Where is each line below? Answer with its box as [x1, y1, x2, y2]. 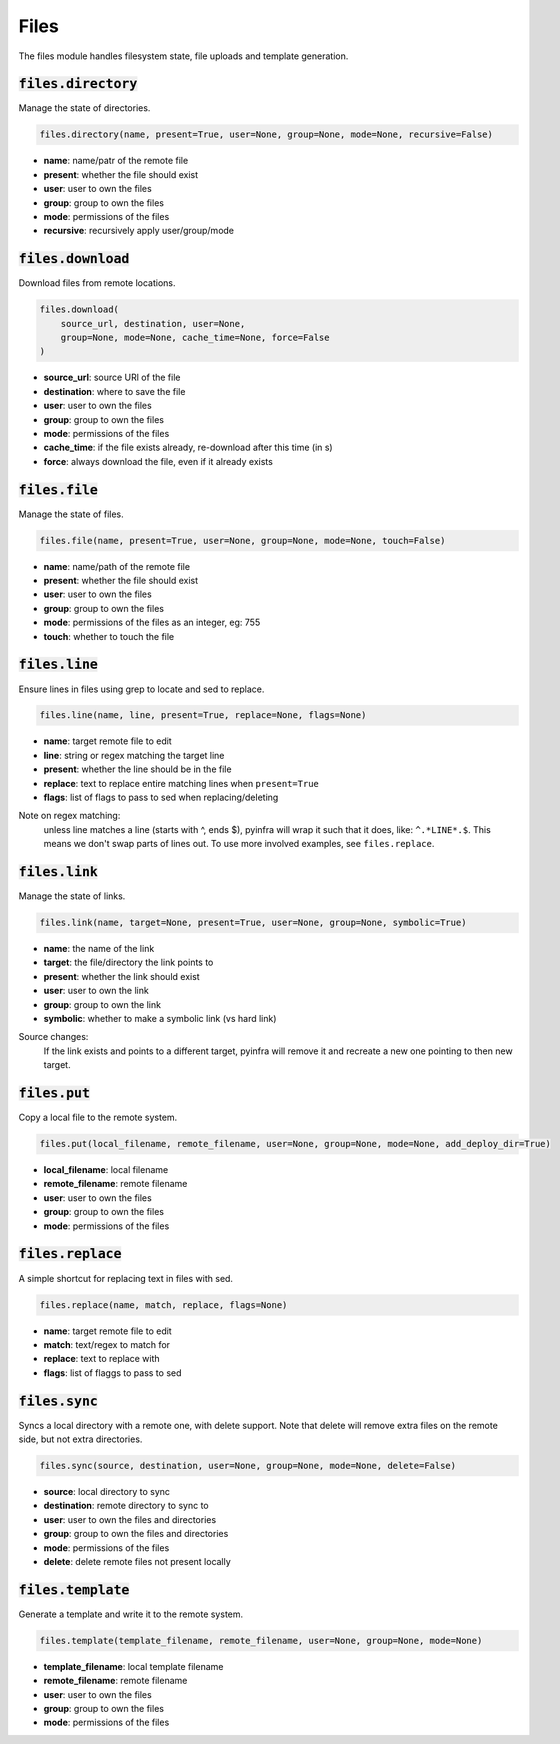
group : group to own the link [43, 998, 162, 1010]
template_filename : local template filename [43, 1660, 224, 1672]
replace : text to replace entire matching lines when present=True [43, 777, 320, 789]
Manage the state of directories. [18, 102, 151, 114]
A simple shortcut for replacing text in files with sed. [18, 1272, 234, 1284]
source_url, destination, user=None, [60, 318, 246, 329]
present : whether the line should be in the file [43, 763, 232, 775]
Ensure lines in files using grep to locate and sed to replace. [18, 683, 265, 695]
